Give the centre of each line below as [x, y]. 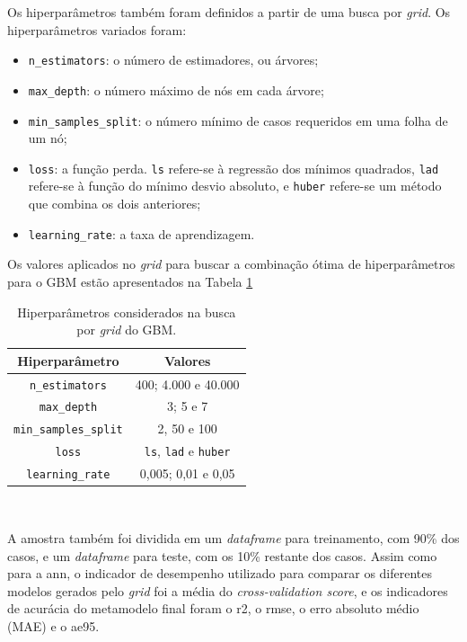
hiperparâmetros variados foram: [97, 29]
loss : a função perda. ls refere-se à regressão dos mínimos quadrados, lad [233, 168]
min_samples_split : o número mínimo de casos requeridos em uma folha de [238, 120]
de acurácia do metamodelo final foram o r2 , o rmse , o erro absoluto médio [213, 608]
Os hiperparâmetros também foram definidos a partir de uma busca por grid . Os [229, 12]
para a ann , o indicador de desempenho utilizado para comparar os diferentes [220, 573]
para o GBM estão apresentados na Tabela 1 [130, 281]
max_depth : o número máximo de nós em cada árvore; [176, 89]
